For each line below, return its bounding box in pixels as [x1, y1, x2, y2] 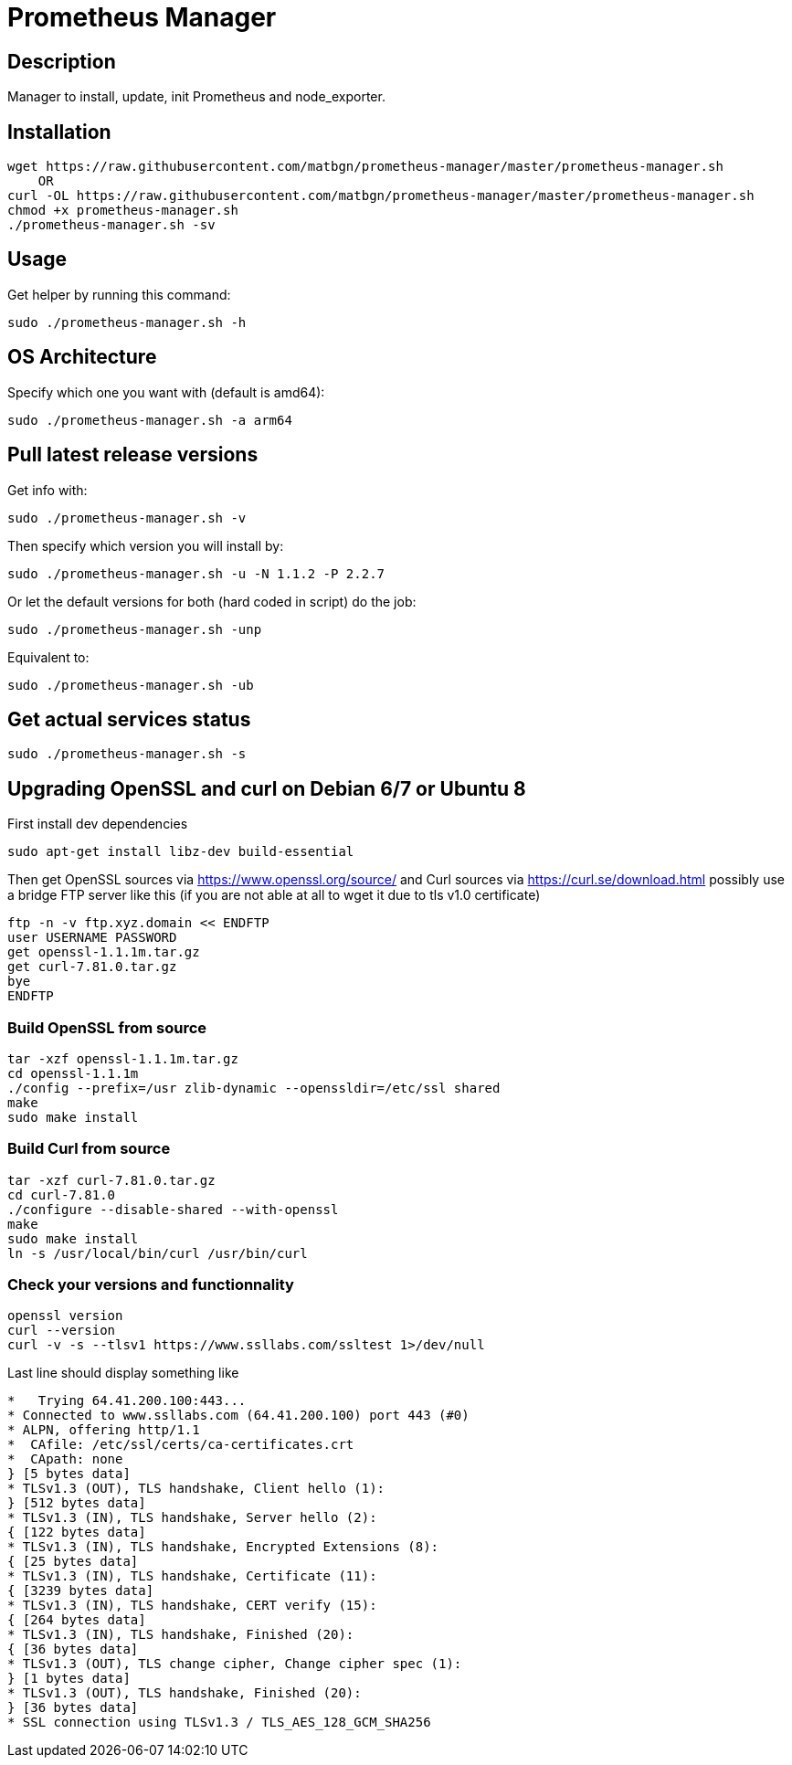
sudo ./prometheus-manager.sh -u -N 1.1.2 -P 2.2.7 [7, 565, 385, 581]
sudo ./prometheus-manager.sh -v [7, 510, 247, 525]
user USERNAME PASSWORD [7, 930, 177, 946]
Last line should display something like [7, 1365, 239, 1381]
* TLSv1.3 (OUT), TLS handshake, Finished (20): [7, 1686, 362, 1701]
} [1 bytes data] [7, 1671, 131, 1686]
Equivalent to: [7, 649, 90, 665]
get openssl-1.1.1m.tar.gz [7, 945, 200, 960]
